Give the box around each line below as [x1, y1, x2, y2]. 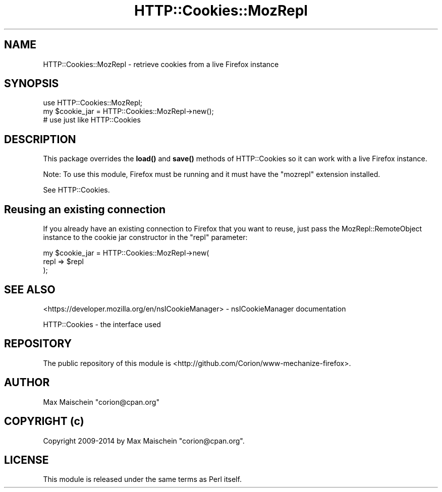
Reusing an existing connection [4, 203, 166, 216]
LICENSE [4, 453, 49, 466]
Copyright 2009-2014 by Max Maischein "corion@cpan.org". [43, 436, 245, 445]
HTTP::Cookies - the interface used [43, 320, 161, 329]
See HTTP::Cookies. [43, 186, 110, 195]
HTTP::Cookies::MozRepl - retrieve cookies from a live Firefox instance [43, 59, 279, 69]
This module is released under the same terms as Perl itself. [43, 475, 242, 484]
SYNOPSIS [4, 77, 59, 90]
